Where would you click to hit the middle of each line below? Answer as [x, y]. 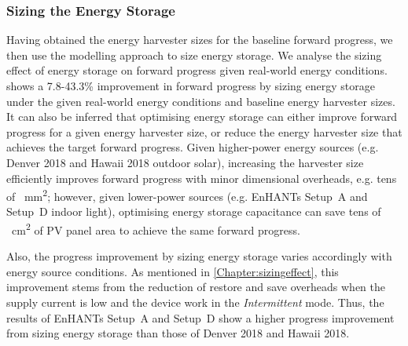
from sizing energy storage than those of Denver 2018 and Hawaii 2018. [178, 333]
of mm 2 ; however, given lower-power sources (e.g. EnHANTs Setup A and [187, 195]
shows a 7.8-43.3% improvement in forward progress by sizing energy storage [191, 86]
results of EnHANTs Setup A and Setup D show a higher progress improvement [200, 317]
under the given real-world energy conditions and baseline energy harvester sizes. [201, 101]
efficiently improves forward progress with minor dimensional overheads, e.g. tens [202, 178]
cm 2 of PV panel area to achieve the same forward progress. [156, 229]
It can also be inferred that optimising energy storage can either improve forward [202, 117]
